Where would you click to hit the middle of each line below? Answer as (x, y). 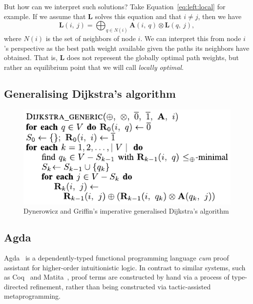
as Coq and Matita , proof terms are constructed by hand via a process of (117, 277)
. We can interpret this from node (191, 38)
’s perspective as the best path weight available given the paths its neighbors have (127, 48)
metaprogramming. (32, 296)
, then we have (220, 16)
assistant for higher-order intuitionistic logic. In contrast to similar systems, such (125, 267)
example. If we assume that (45, 16)
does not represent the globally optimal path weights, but (153, 57)
